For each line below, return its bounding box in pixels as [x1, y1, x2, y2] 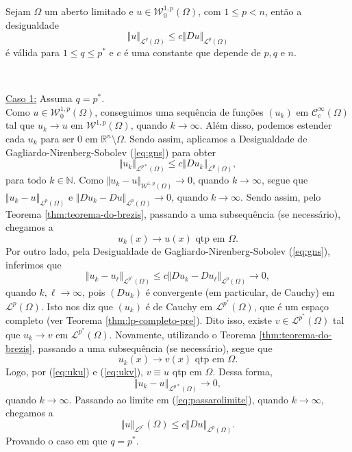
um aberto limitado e [45, 4, 134, 18]
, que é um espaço [253, 299, 329, 313]
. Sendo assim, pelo [240, 189, 321, 203]
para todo [5, 173, 47, 187]
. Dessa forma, [212, 364, 273, 379]
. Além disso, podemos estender [199, 118, 332, 132]
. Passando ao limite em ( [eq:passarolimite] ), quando [68, 392, 289, 406]
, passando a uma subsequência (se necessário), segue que [32, 340, 273, 355]
